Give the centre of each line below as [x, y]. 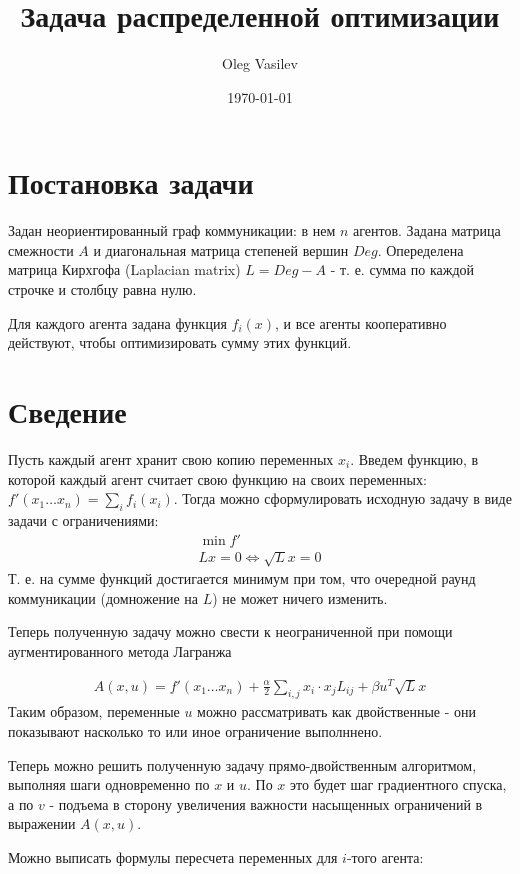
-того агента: [385, 856]
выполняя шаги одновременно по [109, 784]
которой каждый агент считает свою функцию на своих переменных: [217, 478]
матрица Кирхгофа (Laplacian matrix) [124, 269]
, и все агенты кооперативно [361, 322]
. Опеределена [420, 249]
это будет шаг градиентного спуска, [398, 784]
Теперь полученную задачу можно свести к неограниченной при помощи [230, 631]
